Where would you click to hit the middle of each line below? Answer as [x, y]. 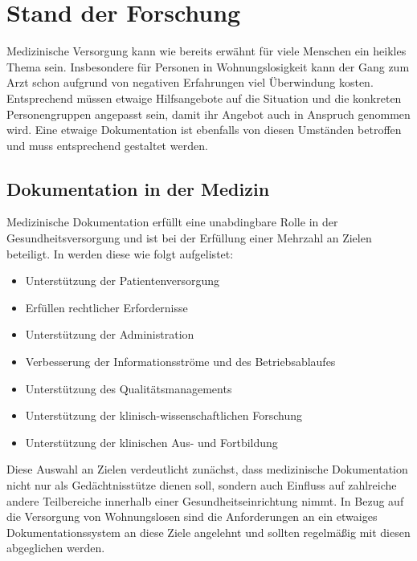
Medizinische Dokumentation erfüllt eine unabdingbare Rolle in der [172, 222]
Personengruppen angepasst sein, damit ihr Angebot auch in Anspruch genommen [208, 114]
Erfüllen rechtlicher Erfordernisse [106, 307]
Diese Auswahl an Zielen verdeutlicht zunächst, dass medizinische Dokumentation [207, 469]
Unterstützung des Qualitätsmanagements [129, 388]
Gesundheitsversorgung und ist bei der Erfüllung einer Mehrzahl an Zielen [189, 238]
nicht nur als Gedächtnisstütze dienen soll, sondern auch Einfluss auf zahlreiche [202, 485]
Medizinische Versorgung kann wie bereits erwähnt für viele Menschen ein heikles [206, 51]
